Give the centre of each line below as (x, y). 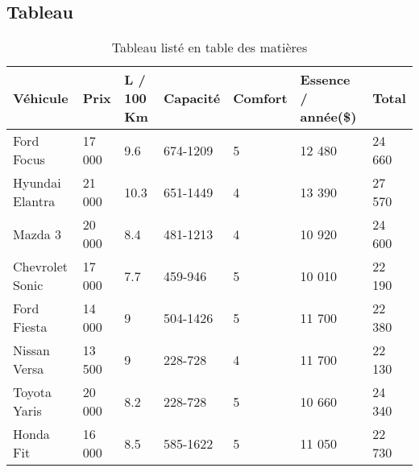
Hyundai (37, 183)
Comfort (260, 98)
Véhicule (41, 98)
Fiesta (30, 327)
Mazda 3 (37, 234)
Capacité (192, 98)
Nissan (31, 350)
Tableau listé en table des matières (209, 48)
